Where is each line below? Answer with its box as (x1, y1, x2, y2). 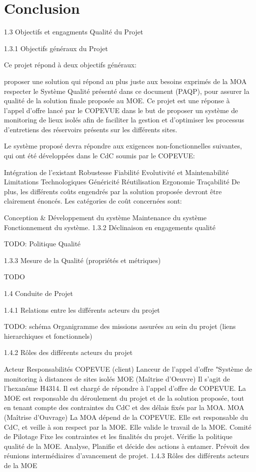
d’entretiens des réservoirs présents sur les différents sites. (4, 124, 177, 134)
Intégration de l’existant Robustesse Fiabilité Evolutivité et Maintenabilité (4, 167, 229, 177)
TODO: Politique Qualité (4, 238, 81, 249)
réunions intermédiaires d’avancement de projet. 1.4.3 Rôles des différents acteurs (4, 450, 249, 461)
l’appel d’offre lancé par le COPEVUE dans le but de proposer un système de (4, 105, 238, 115)
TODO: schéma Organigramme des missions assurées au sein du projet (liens (4, 321, 236, 331)
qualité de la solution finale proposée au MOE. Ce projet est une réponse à (4, 95, 230, 106)
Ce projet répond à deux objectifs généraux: (4, 59, 137, 70)
